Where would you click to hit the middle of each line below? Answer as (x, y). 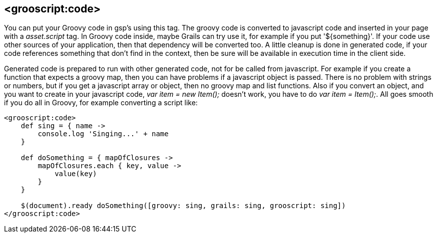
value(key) (76, 174)
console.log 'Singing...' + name (103, 134)
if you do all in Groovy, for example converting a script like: (101, 103)
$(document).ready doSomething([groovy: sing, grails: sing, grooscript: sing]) (183, 206)
